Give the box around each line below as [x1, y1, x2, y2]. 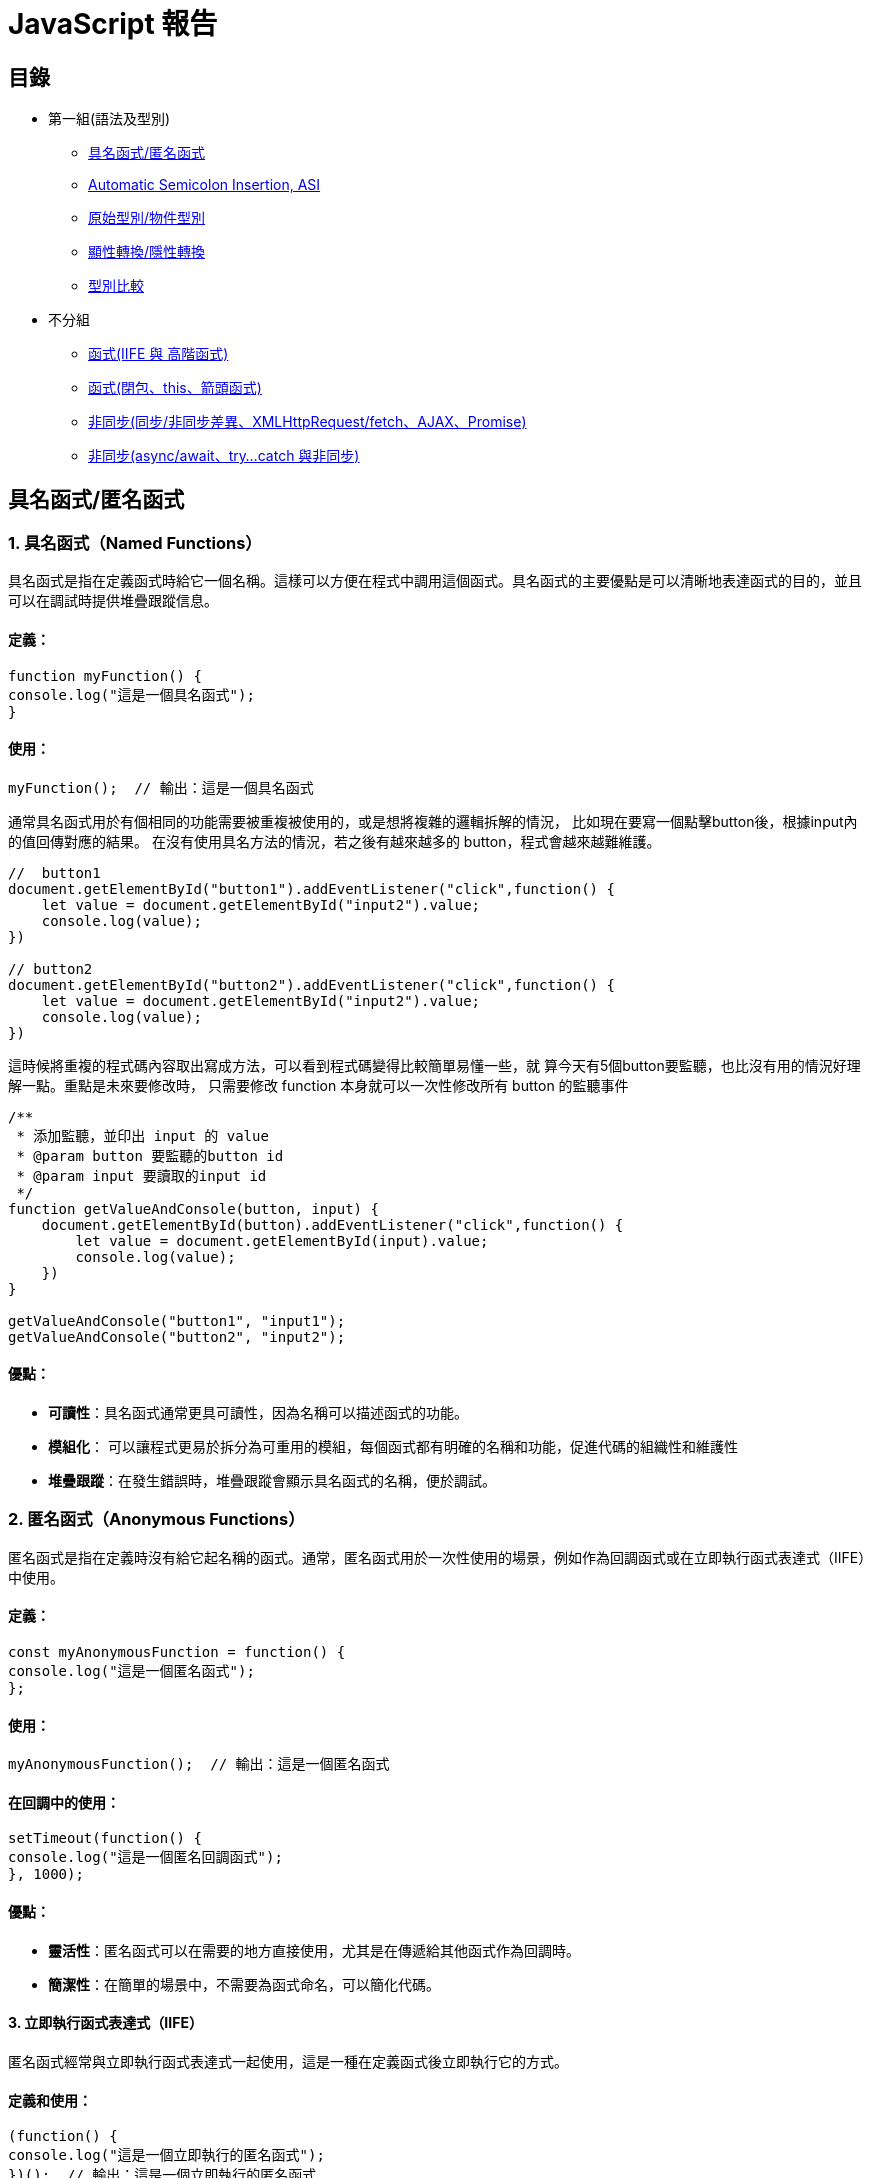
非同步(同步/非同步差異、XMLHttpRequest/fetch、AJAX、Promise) [88, 413, 527, 431]
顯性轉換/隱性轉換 [88, 243, 206, 261]
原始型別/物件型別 [88, 209, 206, 227]
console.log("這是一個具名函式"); [8, 686, 255, 703]
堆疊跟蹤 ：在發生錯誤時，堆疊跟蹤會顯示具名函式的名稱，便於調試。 [48, 1472, 496, 1490]
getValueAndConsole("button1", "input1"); [8, 1312, 346, 1329]
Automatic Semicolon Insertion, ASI [88, 176, 321, 194]
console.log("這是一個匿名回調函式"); [8, 1849, 283, 1866]
